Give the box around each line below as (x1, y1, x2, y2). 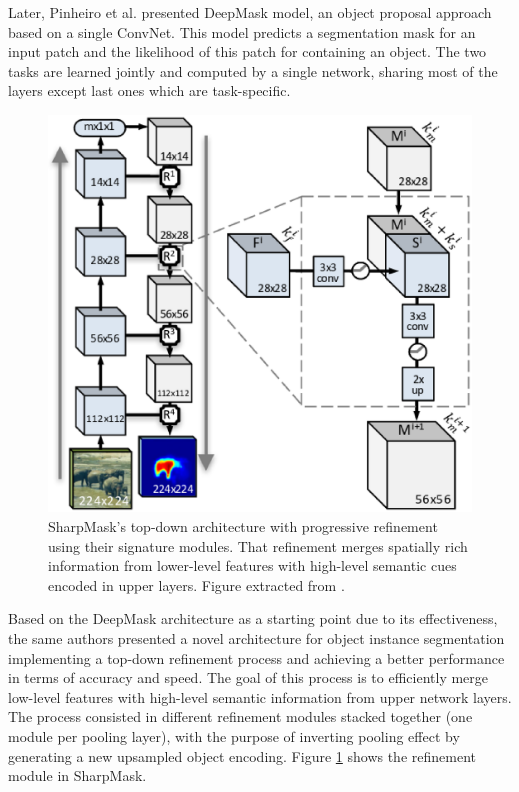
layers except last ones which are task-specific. (8, 80, 291, 101)
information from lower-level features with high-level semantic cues (48, 555, 457, 576)
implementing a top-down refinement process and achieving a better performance (8, 647, 505, 668)
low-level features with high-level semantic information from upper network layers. (8, 686, 512, 707)
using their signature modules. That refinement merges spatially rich (48, 535, 468, 556)
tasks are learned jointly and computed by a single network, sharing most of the (8, 60, 498, 81)
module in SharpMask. (8, 765, 147, 786)
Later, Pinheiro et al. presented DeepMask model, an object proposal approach (8, 2, 492, 22)
